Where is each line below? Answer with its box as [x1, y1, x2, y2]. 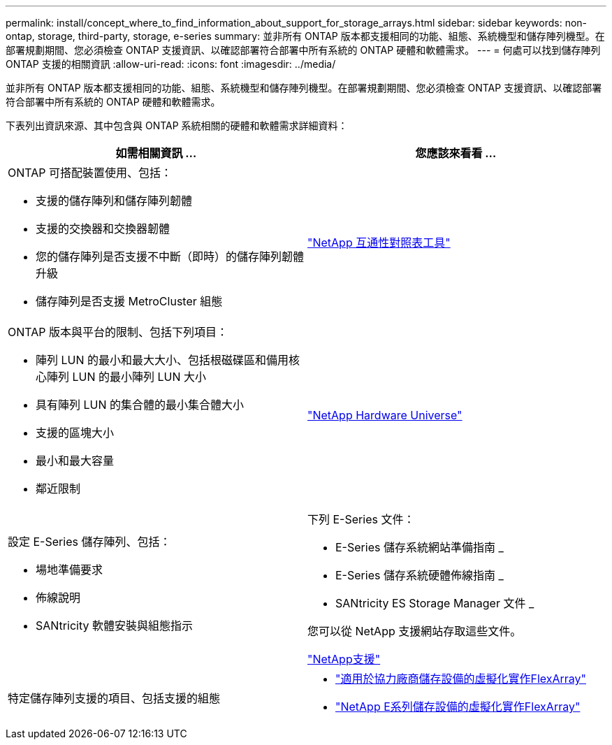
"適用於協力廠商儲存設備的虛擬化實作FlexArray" [335, 672, 587, 686]
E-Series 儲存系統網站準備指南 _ [335, 540, 504, 554]
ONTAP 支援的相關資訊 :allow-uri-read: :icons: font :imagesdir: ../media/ [6, 58, 336, 70]
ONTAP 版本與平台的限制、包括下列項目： [8, 325, 228, 339]
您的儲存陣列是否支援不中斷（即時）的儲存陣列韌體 [36, 249, 305, 263]
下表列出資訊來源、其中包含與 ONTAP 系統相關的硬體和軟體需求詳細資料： [6, 120, 348, 131]
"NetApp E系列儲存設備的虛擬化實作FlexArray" [335, 700, 581, 714]
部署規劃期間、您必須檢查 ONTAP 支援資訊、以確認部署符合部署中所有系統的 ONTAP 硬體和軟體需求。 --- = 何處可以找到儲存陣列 [6, 44, 601, 56]
